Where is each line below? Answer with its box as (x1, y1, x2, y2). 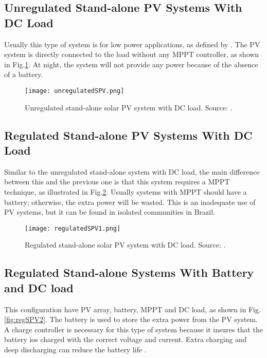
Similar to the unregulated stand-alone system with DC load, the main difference (4, 166, 260, 177)
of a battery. (4, 69, 43, 80)
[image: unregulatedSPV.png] (25, 87, 124, 95)
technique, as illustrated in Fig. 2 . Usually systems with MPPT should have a (4, 186, 247, 197)
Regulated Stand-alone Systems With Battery (4, 265, 254, 280)
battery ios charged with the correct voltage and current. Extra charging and (4, 334, 247, 345)
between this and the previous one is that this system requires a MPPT (4, 176, 230, 187)
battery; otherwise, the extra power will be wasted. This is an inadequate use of (4, 196, 256, 207)
